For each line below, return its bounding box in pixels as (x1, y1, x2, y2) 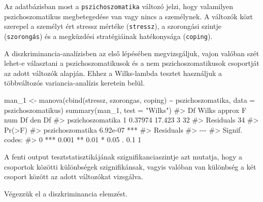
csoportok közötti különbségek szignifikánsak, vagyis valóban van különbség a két (4, 161, 256, 172)
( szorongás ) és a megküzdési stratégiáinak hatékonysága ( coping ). (4, 30, 213, 41)
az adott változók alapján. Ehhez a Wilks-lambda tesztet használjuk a (4, 67, 222, 78)
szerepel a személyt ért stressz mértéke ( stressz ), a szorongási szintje (4, 21, 222, 31)
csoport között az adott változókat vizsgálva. (4, 171, 143, 182)
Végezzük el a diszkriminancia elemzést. (4, 188, 128, 198)
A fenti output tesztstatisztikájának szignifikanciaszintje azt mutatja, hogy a (4, 151, 243, 161)
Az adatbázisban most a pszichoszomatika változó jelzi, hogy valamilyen (4, 1, 234, 11)
